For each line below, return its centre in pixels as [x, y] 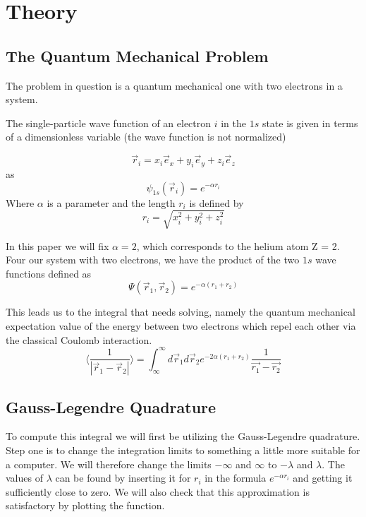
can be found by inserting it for [123, 478]
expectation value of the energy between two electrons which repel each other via [181, 326]
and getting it [323, 478]
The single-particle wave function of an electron [109, 123]
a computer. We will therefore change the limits [109, 464]
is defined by [216, 202]
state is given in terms [310, 123]
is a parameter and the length [111, 202]
